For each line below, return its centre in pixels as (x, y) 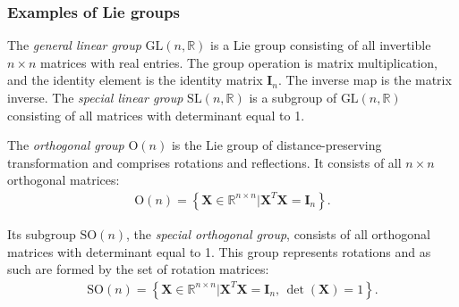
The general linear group (74, 45)
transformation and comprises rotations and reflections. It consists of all (204, 162)
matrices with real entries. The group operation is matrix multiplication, (239, 62)
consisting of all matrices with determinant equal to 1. (156, 115)
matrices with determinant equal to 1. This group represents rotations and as (219, 251)
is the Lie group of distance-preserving (276, 145)
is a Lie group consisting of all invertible (321, 45)
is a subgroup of (293, 97)
